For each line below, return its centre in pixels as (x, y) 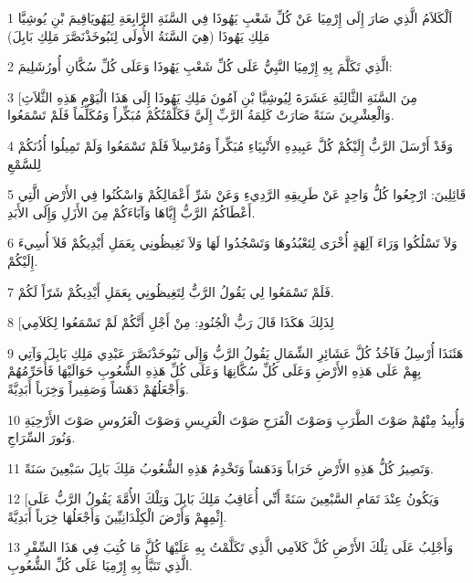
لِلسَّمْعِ (24, 163)
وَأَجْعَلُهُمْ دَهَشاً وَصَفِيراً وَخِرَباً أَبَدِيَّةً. (98, 388)
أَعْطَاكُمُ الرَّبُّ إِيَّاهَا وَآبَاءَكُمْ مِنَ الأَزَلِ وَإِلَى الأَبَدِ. (131, 212)
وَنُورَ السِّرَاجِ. (42, 437)
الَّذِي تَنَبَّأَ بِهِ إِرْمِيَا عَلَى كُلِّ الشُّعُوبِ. (100, 565)
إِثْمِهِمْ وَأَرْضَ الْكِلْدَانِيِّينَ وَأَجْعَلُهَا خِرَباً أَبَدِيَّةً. (117, 516)
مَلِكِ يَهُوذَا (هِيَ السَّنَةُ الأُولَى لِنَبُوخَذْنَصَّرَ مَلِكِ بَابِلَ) (139, 35)
